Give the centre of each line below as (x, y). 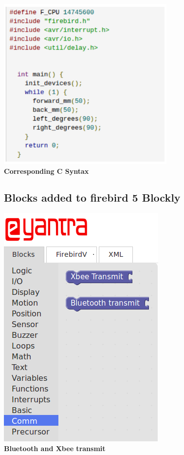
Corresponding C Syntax (46, 171)
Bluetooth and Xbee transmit (55, 448)
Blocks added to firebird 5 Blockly (92, 197)
